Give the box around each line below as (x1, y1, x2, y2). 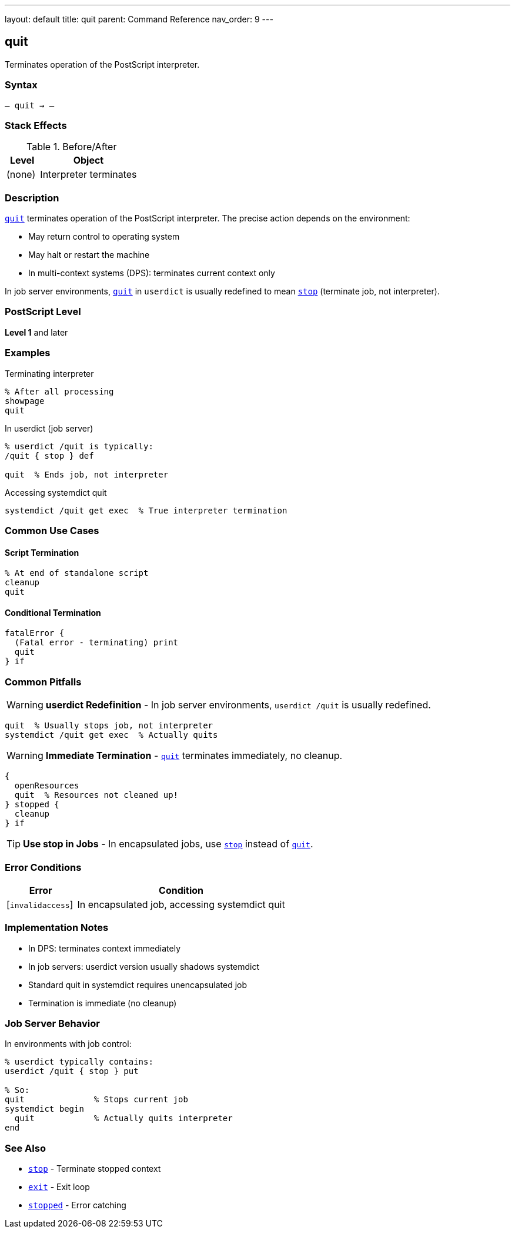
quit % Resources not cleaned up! (14, 790, 179, 800)
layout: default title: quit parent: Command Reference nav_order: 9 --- (5, 14, 273, 24)
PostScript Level (5, 306, 81, 318)
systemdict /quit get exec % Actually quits (5, 730, 218, 740)
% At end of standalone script (5, 568, 149, 578)
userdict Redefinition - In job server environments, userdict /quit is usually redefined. (45, 699, 431, 711)
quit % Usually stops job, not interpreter (5, 721, 213, 731)
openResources (14, 781, 79, 791)
